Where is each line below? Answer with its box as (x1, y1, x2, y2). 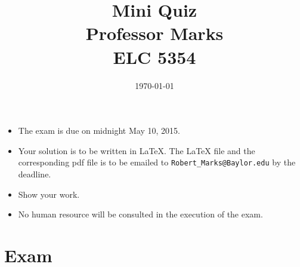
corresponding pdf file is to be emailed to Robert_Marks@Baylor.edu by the (18, 156, 296, 168)
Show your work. (18, 188, 80, 200)
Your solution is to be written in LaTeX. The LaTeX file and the (18, 144, 255, 156)
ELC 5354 (113, 44, 196, 69)
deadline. (18, 167, 51, 180)
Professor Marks (85, 21, 224, 45)
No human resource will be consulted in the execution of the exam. (18, 208, 263, 220)
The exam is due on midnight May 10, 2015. (18, 124, 180, 137)
